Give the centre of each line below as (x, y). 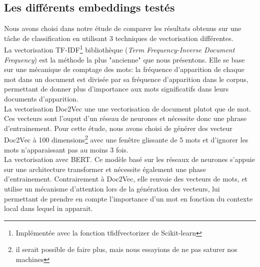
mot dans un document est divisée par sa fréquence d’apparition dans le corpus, (126, 79)
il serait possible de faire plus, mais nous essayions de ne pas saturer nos (126, 249)
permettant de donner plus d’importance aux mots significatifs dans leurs (116, 89)
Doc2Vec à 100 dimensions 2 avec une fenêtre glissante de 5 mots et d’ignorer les (126, 139)
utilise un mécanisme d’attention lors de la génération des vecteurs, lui (112, 189)
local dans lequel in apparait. (48, 208)
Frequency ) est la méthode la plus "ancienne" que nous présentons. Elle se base (124, 59)
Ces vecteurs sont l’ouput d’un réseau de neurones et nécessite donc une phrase (125, 118)
